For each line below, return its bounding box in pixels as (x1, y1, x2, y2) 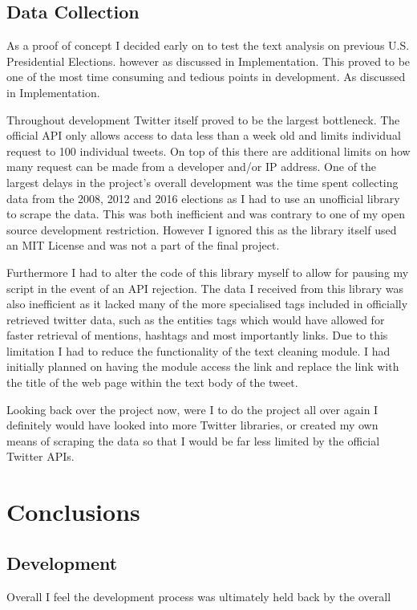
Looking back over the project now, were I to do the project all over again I (6, 401, 379, 417)
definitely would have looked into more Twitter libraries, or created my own (6, 417, 379, 433)
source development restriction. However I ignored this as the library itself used (6, 221, 397, 238)
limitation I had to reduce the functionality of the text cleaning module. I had (6, 342, 391, 359)
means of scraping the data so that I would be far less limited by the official (6, 432, 380, 449)
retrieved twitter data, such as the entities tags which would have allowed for (6, 311, 385, 327)
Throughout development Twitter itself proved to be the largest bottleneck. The (6, 111, 400, 128)
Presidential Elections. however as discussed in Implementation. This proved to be (6, 52, 411, 69)
